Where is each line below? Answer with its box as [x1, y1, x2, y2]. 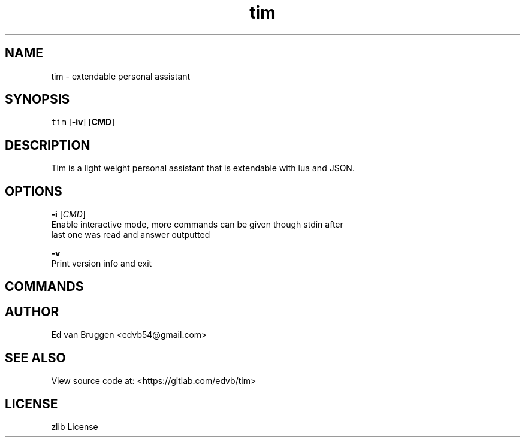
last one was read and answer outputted [51, 229, 210, 240]
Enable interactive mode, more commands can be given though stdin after [51, 219, 343, 230]
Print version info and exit [51, 258, 152, 269]
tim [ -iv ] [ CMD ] [51, 117, 115, 128]
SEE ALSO [5, 350, 66, 365]
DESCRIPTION [5, 137, 90, 153]
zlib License [51, 422, 98, 432]
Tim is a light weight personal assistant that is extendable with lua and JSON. [51, 163, 355, 174]
